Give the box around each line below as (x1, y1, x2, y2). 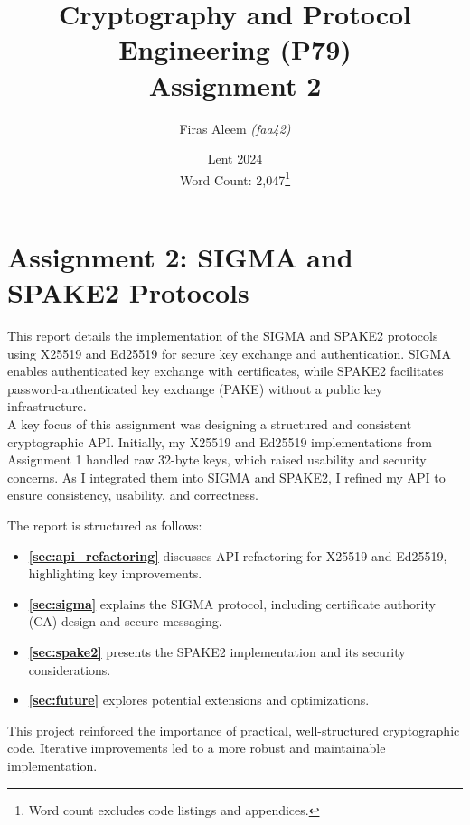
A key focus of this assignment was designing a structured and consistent (7, 415, 412, 434)
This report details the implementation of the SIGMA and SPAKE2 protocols (7, 326, 438, 345)
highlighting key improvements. (28, 564, 202, 583)
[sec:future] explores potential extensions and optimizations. (28, 690, 370, 709)
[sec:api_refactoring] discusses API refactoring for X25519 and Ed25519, (28, 546, 447, 565)
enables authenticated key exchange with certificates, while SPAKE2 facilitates (7, 361, 444, 380)
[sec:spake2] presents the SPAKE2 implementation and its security (28, 642, 406, 661)
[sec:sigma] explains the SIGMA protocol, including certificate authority (28, 594, 436, 613)
